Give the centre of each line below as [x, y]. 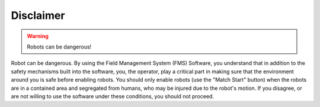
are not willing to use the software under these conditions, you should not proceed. [113, 96]
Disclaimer [38, 15]
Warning [38, 36]
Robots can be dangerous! [59, 47]
